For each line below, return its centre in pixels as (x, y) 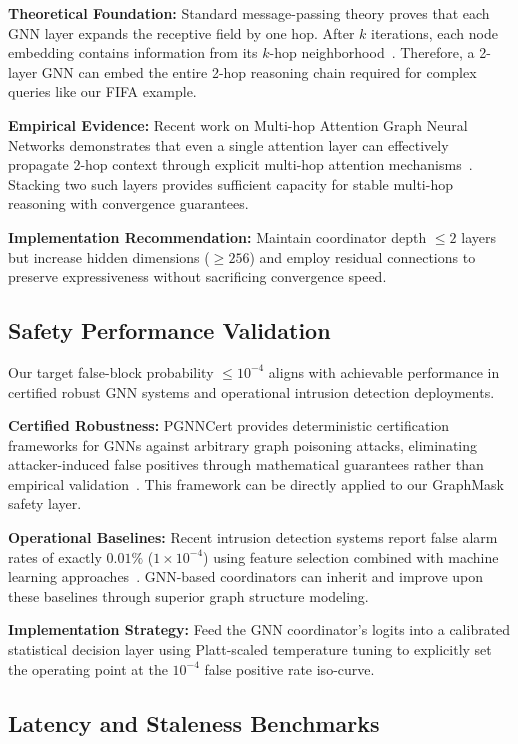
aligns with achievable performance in (384, 371)
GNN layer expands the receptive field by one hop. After (181, 32)
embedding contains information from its (133, 52)
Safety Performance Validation (169, 330)
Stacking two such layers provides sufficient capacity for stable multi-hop (230, 183)
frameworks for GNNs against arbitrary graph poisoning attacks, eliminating (243, 444)
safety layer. (45, 503)
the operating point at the (88, 668)
